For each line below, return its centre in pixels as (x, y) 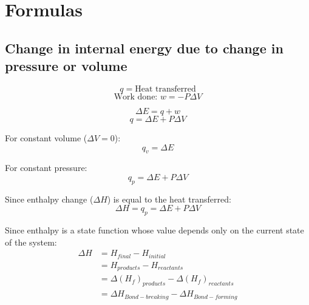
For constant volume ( (46, 137)
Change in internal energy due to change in (144, 48)
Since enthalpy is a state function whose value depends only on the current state (154, 230)
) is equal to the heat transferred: (169, 199)
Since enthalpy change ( (49, 199)
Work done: (136, 97)
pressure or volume (66, 66)
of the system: (31, 242)
